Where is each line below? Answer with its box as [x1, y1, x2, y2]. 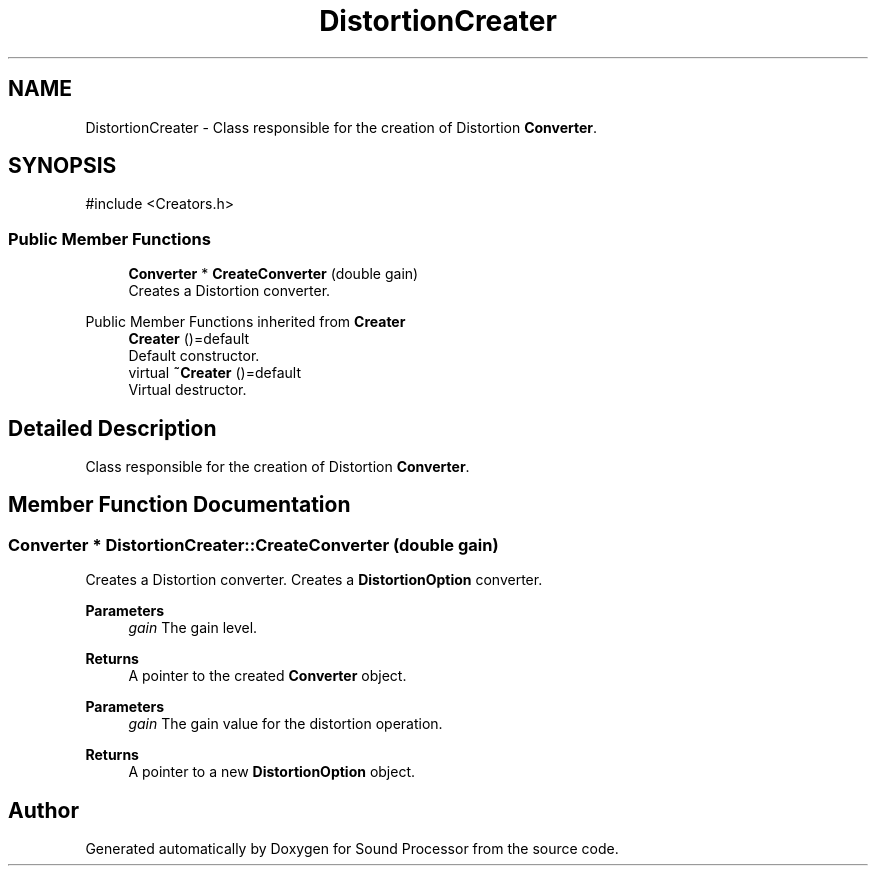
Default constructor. [128, 347, 260, 365]
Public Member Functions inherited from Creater [85, 313, 406, 331]
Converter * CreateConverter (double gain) [128, 265, 419, 283]
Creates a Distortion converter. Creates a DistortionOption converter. [85, 571, 543, 589]
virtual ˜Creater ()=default [128, 364, 302, 382]
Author [8, 797, 79, 823]
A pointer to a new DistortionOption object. [128, 763, 416, 781]
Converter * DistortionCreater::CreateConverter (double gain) [8, 534, 499, 555]
